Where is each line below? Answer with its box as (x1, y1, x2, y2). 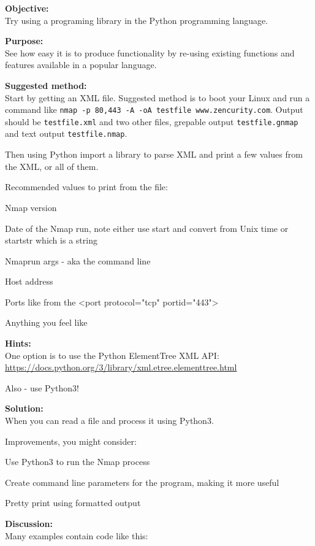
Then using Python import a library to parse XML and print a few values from (5, 148, 303, 161)
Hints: (5, 337, 31, 350)
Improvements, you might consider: (5, 434, 137, 447)
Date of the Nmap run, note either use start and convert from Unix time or (5, 221, 289, 234)
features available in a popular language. (5, 58, 157, 71)
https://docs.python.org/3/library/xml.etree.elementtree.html (5, 361, 237, 374)
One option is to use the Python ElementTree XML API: (5, 348, 219, 361)
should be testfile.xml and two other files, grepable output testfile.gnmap (5, 115, 298, 128)
